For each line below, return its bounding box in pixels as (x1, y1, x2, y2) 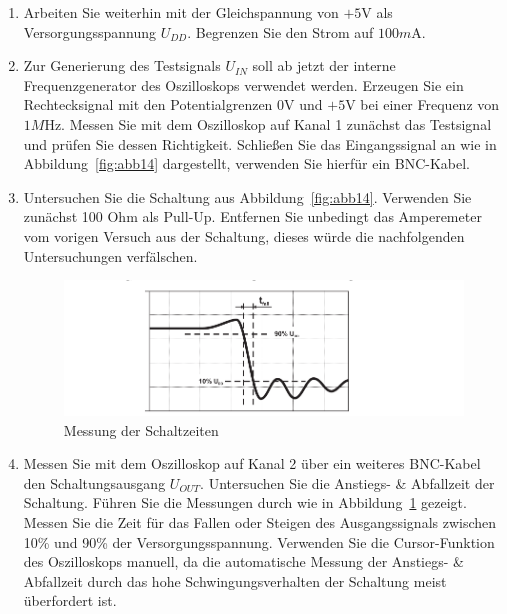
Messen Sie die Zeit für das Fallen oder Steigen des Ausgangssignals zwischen (23, 512, 497, 533)
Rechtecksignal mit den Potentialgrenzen (23, 94, 273, 115)
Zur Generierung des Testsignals (23, 55, 221, 76)
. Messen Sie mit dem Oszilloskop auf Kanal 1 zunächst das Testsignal (61, 113, 492, 134)
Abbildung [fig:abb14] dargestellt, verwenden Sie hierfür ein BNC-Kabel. (23, 153, 470, 174)
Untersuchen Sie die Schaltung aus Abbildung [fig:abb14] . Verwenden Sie (23, 186, 472, 207)
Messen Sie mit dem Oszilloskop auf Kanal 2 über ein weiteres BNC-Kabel (23, 453, 481, 474)
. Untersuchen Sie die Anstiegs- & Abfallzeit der (200, 472, 495, 493)
